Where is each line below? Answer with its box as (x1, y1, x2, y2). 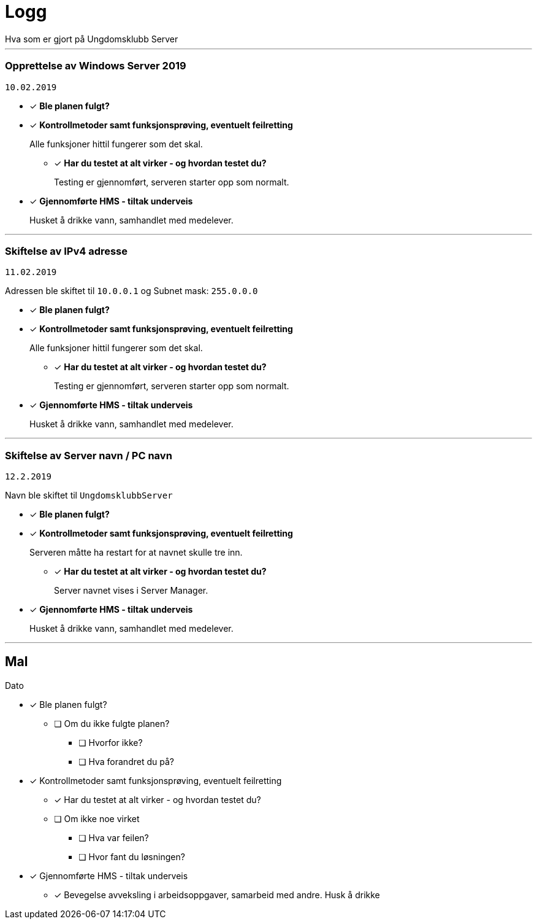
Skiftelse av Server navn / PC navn (5, 449, 172, 462)
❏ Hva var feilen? (78, 832, 149, 843)
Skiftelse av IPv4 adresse (5, 244, 128, 257)
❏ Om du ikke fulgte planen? (54, 718, 170, 729)
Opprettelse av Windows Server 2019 (5, 60, 186, 72)
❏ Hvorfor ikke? (78, 737, 143, 748)
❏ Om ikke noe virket (54, 813, 140, 824)
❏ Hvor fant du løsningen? (78, 851, 185, 862)
